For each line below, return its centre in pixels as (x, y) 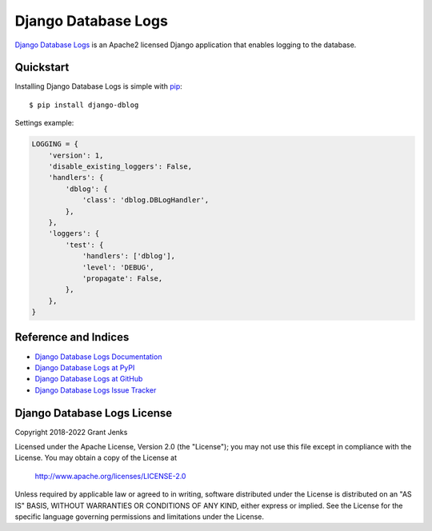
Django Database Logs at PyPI (85, 367)
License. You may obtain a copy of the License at (96, 458)
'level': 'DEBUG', (118, 267)
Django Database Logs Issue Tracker (96, 390)
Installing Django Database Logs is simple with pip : (99, 86)
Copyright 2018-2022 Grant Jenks (71, 432)
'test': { (84, 245)
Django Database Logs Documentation (98, 357)
